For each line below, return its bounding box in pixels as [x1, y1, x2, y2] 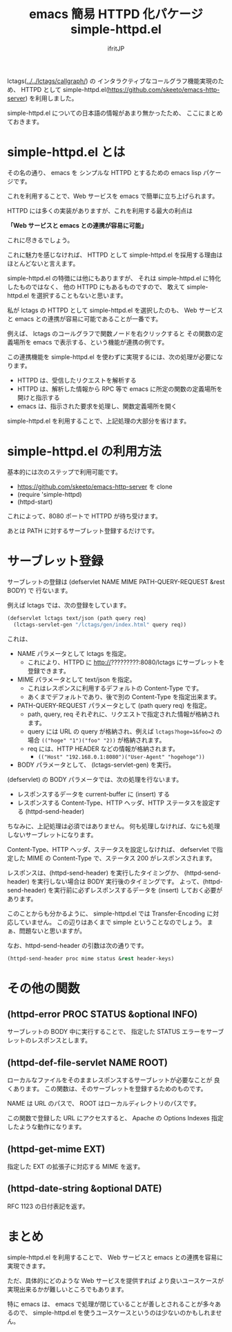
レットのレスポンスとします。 [7, 1036, 92, 1045]
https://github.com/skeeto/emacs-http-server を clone [17, 482, 173, 491]
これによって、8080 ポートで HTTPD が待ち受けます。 [7, 511, 162, 520]
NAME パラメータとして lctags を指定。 [17, 649, 130, 657]
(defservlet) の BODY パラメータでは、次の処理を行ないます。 [7, 775, 183, 783]
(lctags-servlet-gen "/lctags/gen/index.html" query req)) [13, 621, 187, 628]
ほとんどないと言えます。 [7, 259, 79, 267]
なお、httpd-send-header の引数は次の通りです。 [7, 941, 148, 949]
